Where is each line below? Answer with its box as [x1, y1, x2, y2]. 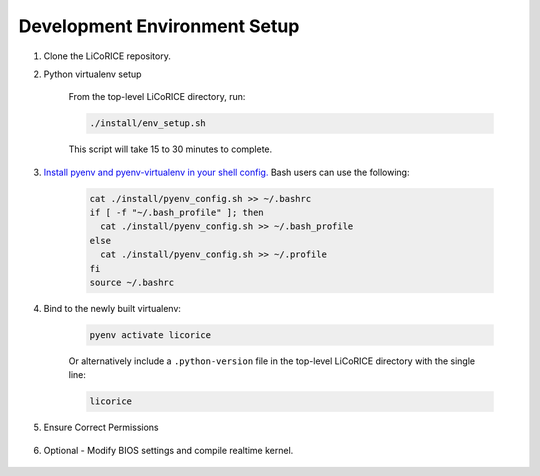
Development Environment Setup [18, 15, 300, 37]
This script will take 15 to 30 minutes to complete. [68, 143, 273, 155]
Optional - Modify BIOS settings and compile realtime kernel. [43, 444, 294, 456]
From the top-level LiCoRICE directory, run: [68, 91, 246, 103]
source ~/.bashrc [89, 277, 175, 289]
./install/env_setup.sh [89, 118, 207, 129]
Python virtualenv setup [43, 68, 142, 80]
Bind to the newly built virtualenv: [43, 303, 182, 314]
